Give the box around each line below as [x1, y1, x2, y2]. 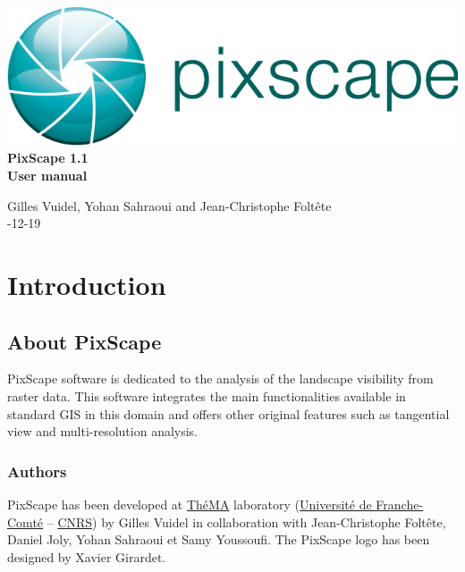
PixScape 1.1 [7, 148, 89, 167]
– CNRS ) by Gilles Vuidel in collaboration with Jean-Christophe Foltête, [46, 512, 446, 531]
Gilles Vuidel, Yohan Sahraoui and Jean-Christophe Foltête [7, 196, 332, 214]
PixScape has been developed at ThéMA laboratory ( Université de [7, 494, 372, 513]
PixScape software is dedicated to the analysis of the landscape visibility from [7, 369, 434, 388]
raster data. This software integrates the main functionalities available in [7, 386, 406, 405]
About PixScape [7, 327, 162, 355]
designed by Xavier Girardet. [7, 547, 166, 566]
